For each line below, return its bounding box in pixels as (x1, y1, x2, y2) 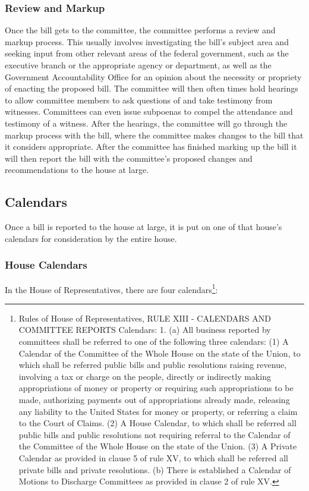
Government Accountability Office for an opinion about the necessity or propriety (5, 70, 302, 83)
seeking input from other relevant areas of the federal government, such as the (5, 47, 289, 59)
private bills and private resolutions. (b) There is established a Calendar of (18, 463, 291, 476)
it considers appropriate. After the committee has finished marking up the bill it (5, 140, 297, 153)
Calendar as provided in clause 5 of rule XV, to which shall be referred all (18, 451, 288, 464)
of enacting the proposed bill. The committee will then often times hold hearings (5, 82, 298, 95)
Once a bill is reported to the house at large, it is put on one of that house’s (5, 221, 282, 233)
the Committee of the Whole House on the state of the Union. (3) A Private (18, 440, 297, 452)
